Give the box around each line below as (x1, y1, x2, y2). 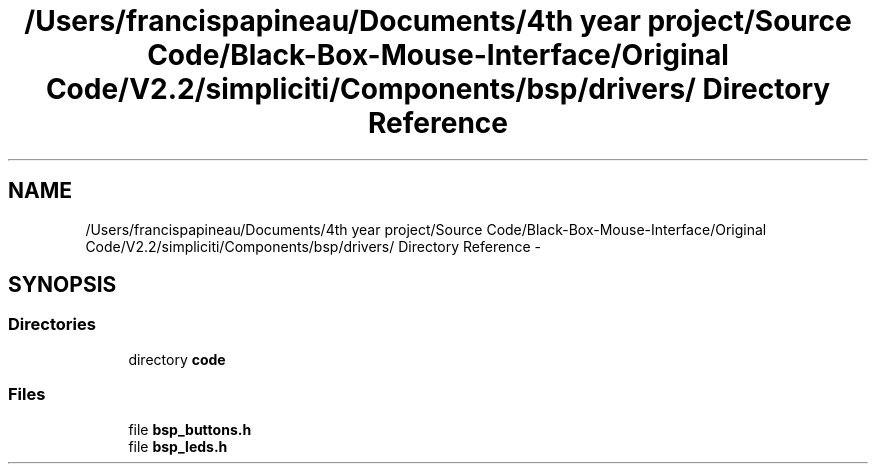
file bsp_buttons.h (128, 420, 252, 438)
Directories (8, 314, 96, 335)
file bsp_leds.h (128, 437, 228, 455)
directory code (128, 350, 226, 368)
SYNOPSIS (8, 272, 117, 298)
